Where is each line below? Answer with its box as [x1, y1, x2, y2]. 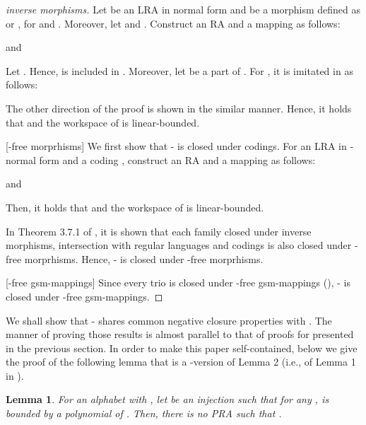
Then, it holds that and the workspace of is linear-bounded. [6, 199, 264, 214]
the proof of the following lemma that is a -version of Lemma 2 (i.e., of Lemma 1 [6, 354, 356, 369]
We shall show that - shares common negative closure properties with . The [6, 313, 332, 327]
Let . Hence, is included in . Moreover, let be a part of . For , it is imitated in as [6, 63, 353, 78]
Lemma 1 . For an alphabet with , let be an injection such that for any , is [6, 392, 329, 407]
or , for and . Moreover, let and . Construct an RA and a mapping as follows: [6, 16, 341, 30]
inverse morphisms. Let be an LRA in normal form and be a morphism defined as [6, 2, 360, 16]
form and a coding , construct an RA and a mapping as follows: [39, 152, 316, 167]
